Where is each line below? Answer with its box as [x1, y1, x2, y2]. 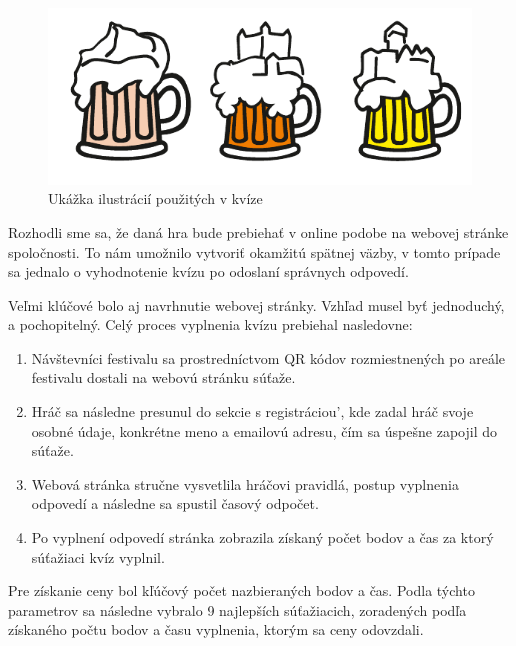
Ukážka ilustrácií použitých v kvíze [48, 188, 263, 209]
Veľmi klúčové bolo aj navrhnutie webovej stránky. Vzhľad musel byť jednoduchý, [8, 294, 505, 315]
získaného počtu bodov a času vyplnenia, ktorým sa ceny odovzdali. [8, 619, 424, 640]
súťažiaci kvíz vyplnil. [31, 546, 165, 567]
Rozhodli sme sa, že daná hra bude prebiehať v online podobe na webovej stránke [8, 221, 509, 242]
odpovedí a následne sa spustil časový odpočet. [31, 493, 319, 514]
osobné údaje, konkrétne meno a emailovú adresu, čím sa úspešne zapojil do [31, 420, 497, 441]
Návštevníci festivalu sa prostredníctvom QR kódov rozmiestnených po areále [31, 347, 506, 368]
